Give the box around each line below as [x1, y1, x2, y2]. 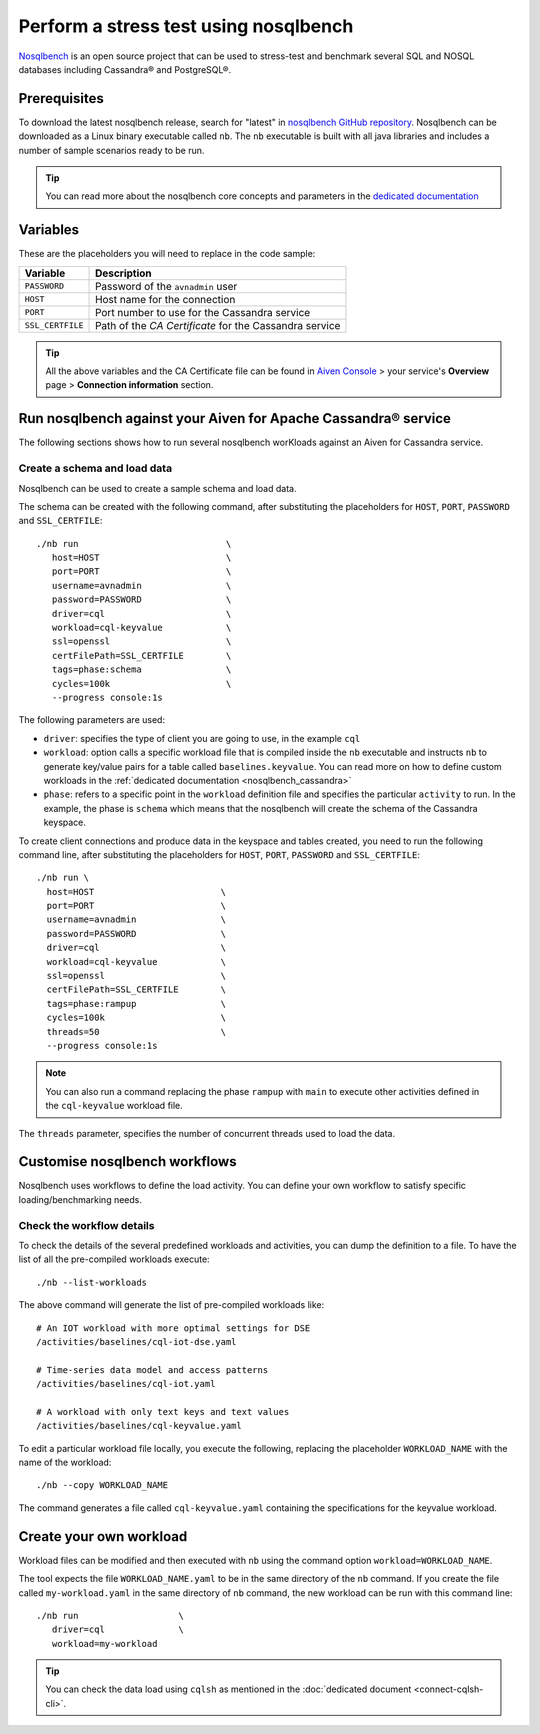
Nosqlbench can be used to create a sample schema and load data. [18, 482, 297, 494]
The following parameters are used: [18, 714, 165, 726]
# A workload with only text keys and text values [36, 1406, 290, 1417]
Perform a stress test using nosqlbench [18, 15, 354, 37]
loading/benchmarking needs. [18, 1193, 143, 1205]
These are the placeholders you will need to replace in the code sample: [18, 248, 316, 260]
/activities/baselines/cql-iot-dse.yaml [36, 1336, 237, 1347]
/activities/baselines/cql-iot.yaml [36, 1378, 216, 1390]
